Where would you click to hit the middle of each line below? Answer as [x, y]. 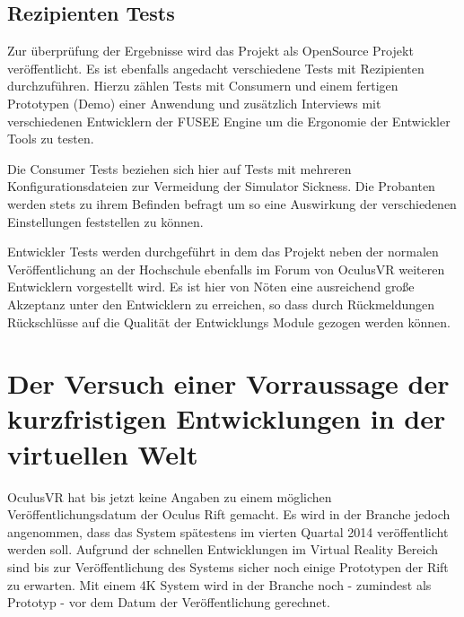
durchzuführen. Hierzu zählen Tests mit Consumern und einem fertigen [203, 86]
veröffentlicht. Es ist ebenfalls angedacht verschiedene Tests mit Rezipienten [216, 68]
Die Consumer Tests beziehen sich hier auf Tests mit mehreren [179, 168]
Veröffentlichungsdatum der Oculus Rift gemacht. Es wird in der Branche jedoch [229, 514]
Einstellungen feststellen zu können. [105, 221]
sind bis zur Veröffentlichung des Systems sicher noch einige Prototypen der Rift [228, 566]
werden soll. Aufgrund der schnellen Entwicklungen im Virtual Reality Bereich [223, 549]
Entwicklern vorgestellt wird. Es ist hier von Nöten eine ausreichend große [211, 287]
